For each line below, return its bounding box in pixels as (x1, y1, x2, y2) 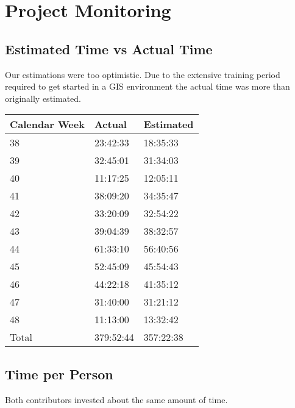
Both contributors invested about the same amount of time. (5, 393, 228, 406)
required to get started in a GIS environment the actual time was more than (5, 80, 290, 93)
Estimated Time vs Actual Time (5, 39, 213, 58)
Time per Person (5, 364, 113, 383)
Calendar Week (10, 117, 85, 132)
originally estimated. (5, 91, 81, 104)
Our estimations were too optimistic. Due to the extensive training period (5, 68, 280, 81)
